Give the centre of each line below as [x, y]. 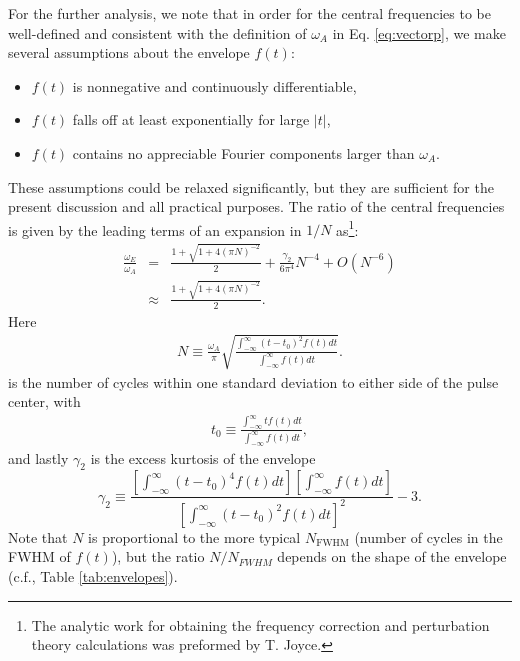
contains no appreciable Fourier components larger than [243, 152]
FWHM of [39, 556]
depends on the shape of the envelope [392, 556]
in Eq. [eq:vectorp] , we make [419, 32]
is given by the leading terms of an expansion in [155, 229]
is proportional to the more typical [194, 536]
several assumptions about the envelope [129, 52]
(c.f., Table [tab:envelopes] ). [93, 575]
